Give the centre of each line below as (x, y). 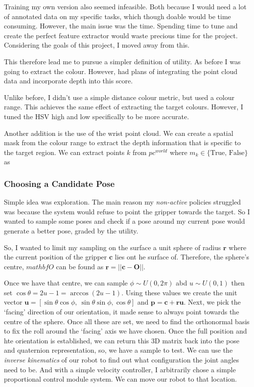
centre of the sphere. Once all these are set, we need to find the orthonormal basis (127, 321)
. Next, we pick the (212, 302)
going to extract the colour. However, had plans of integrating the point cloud (121, 71)
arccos (79, 293)
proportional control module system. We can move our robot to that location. (120, 379)
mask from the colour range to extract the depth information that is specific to (122, 142)
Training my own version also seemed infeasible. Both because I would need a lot (125, 6)
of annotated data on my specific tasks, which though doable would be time (117, 16)
